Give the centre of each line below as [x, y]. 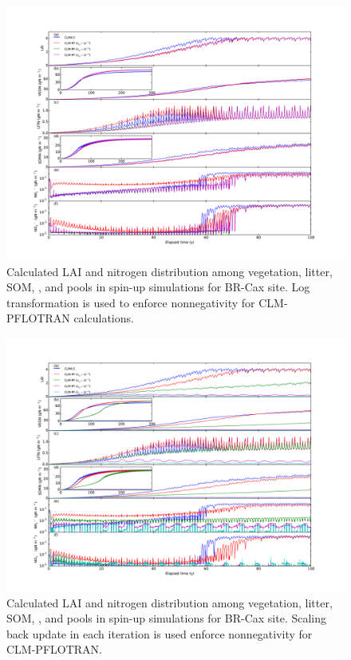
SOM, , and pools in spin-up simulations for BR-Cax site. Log [158, 287]
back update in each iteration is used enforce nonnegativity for [160, 633]
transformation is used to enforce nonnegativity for [131, 302]
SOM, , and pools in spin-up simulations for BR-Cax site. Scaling [167, 618]
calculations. [104, 318]
